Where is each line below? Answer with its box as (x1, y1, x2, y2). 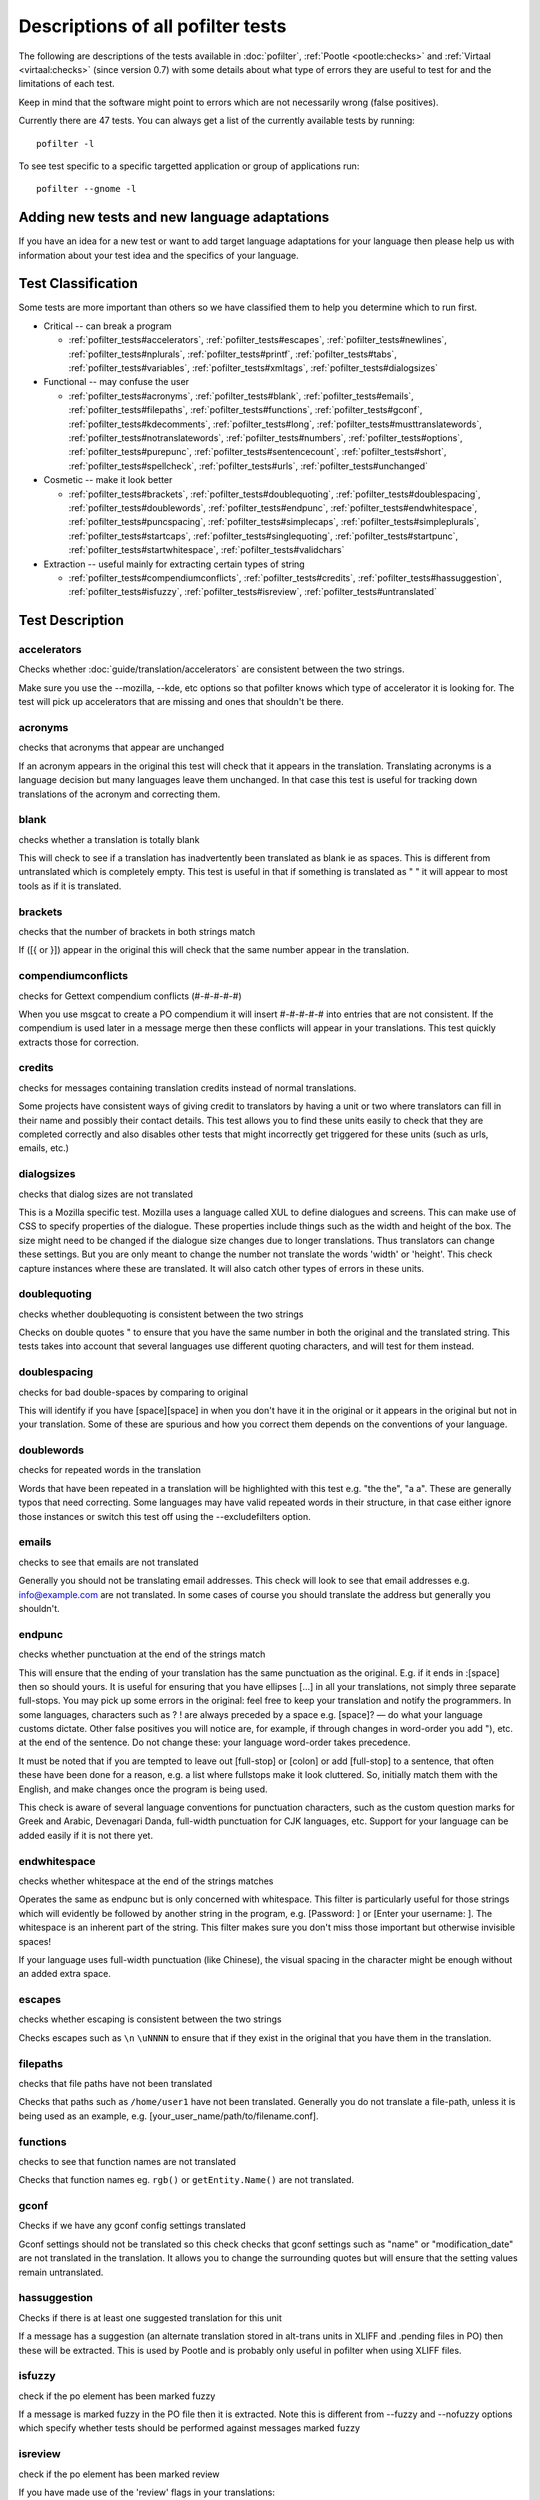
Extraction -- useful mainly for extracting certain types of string (43, 558, 305, 570)
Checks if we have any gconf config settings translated (18, 2220, 247, 2232)
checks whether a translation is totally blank (18, 833, 200, 845)
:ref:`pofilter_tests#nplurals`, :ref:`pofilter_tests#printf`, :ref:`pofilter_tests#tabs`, (68, 348, 397, 360)
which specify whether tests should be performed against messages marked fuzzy (18, 2422, 360, 2434)
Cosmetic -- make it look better (43, 474, 173, 486)
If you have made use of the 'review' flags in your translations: (18, 2486, 275, 2498)
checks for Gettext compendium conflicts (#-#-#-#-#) (18, 990, 242, 1002)
